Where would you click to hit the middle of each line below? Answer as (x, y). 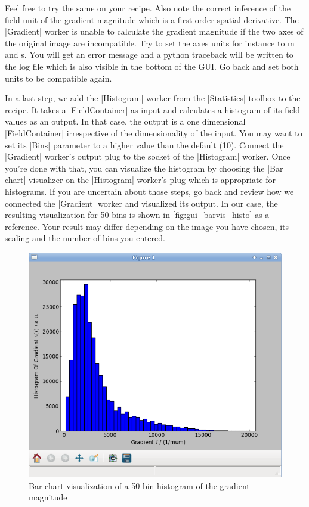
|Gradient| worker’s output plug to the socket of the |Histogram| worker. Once (148, 156)
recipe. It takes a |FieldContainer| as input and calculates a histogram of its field (152, 109)
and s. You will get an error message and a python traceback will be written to (149, 55)
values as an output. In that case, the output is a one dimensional (125, 121)
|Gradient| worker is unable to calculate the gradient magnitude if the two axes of (154, 31)
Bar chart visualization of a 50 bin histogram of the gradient (139, 485)
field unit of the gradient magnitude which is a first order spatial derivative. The (152, 19)
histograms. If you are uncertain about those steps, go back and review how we (149, 191)
